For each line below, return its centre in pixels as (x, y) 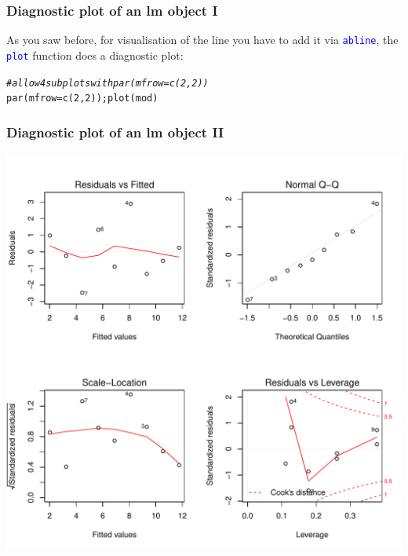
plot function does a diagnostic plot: (95, 55)
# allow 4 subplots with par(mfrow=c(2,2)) (107, 83)
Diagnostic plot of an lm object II (115, 132)
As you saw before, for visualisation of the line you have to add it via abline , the (202, 40)
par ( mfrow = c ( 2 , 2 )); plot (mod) (82, 99)
